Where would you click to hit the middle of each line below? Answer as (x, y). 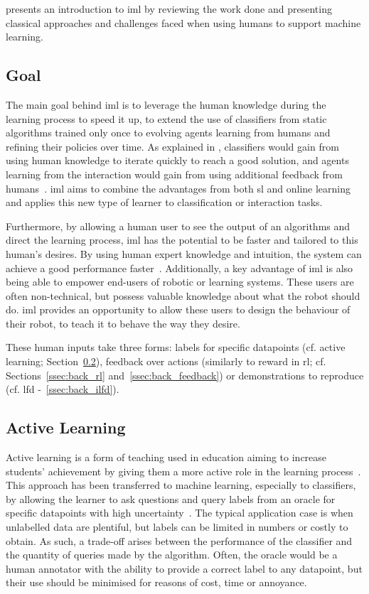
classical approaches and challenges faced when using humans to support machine (183, 22)
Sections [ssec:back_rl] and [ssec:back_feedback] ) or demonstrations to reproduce (185, 375)
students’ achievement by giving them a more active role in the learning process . (183, 471)
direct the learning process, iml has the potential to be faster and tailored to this (182, 240)
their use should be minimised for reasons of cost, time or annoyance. (156, 582)
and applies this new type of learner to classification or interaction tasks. (164, 202)
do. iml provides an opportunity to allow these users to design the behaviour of (178, 309)
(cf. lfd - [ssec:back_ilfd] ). (63, 389)
